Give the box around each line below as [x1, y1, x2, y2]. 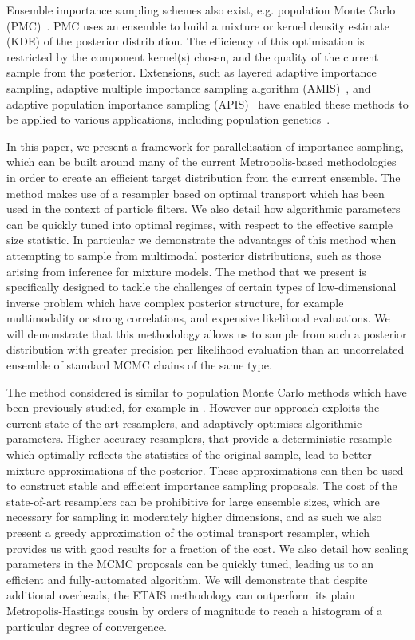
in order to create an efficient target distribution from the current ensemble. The [6, 168, 401, 185]
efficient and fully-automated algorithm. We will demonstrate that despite [6, 571, 368, 587]
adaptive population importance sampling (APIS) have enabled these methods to [6, 95, 409, 112]
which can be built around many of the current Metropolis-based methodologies [6, 153, 397, 170]
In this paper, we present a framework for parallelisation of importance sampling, [6, 137, 404, 154]
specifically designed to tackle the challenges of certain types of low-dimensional [6, 279, 397, 295]
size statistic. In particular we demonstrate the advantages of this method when [6, 231, 397, 248]
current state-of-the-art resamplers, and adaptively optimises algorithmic [6, 414, 362, 431]
